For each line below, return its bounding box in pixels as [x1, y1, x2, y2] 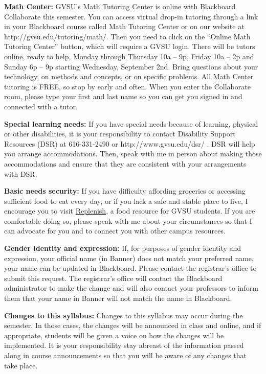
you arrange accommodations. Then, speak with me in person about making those [4, 148, 262, 159]
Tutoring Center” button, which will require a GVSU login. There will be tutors [4, 41, 255, 52]
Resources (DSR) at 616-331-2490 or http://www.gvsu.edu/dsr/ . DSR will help [4, 138, 255, 149]
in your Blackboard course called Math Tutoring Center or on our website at [4, 21, 245, 32]
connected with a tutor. [4, 101, 78, 111]
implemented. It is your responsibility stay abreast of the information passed [4, 340, 244, 350]
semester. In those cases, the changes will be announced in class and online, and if [4, 320, 261, 331]
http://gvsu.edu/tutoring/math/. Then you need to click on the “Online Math [4, 31, 251, 41]
